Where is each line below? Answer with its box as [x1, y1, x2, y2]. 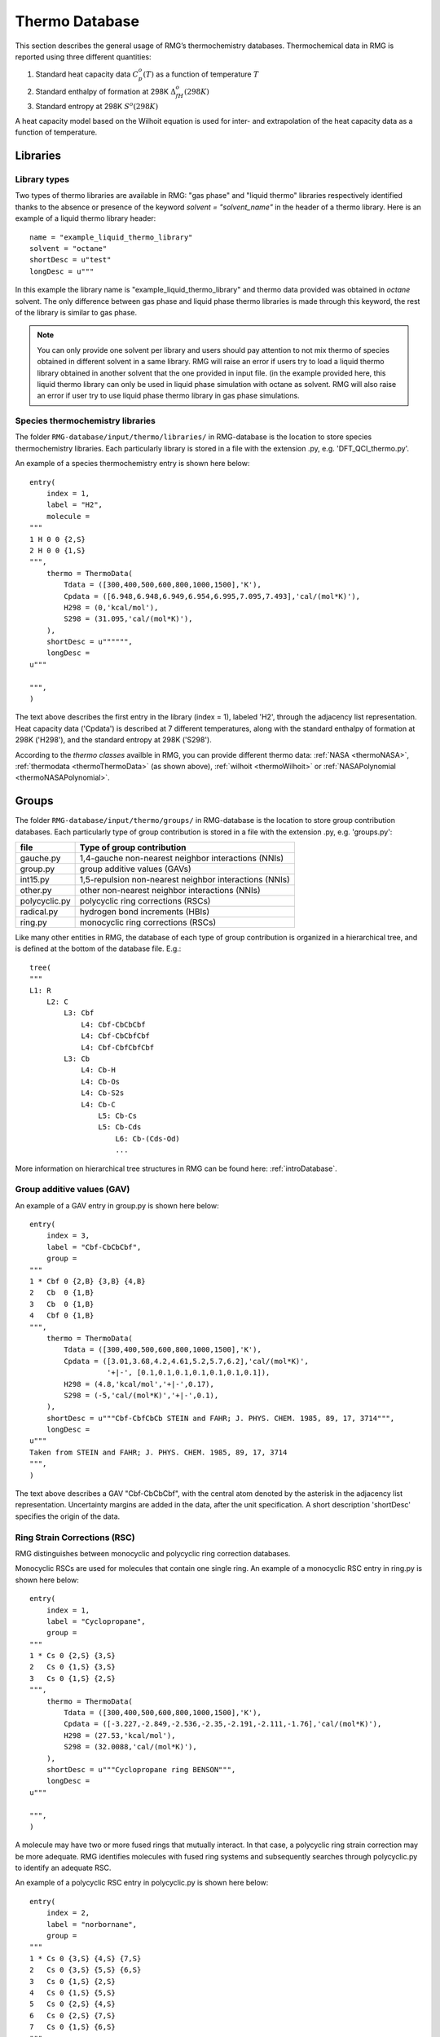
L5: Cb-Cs [98, 1111, 138, 1120]
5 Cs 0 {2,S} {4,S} [29, 2000, 116, 2008]
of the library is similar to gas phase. [15, 307, 138, 317]
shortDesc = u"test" [29, 255, 112, 265]
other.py [20, 885, 52, 896]
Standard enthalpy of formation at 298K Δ [35, 86, 176, 96]
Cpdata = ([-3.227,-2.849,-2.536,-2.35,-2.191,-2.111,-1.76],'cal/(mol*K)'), [64, 1719, 382, 1729]
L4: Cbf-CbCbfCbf [81, 1032, 151, 1040]
